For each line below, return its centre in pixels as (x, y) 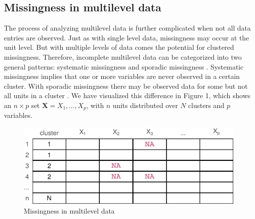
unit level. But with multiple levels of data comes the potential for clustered (119, 47)
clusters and (206, 105)
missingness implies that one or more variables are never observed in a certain (122, 76)
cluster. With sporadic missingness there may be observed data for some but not (126, 86)
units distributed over (146, 105)
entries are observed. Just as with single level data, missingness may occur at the (127, 37)
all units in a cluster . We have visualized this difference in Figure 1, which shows (127, 95)
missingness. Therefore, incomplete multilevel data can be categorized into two (123, 56)
